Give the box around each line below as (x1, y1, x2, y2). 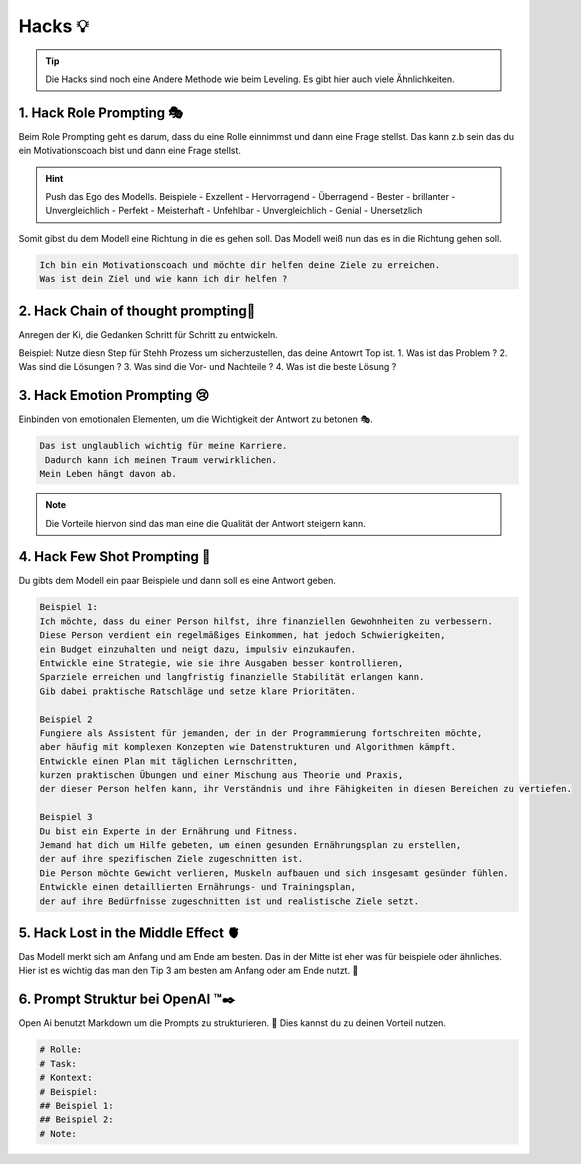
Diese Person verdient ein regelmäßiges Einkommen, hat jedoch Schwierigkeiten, (39, 630, 446, 641)
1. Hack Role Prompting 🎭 (18, 104, 184, 121)
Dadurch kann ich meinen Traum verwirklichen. (45, 454, 277, 465)
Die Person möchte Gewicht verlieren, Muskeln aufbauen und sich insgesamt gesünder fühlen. (39, 867, 509, 879)
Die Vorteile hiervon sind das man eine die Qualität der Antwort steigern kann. (45, 517, 366, 529)
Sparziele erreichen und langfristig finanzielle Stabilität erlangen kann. (39, 671, 425, 683)
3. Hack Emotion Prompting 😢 (18, 387, 210, 404)
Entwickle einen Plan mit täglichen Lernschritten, (39, 755, 299, 767)
